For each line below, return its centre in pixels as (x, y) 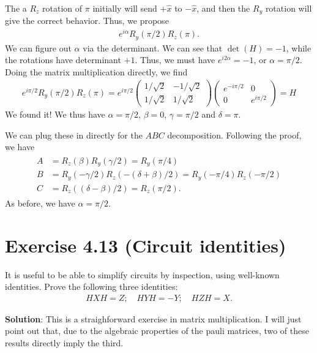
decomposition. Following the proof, (234, 135)
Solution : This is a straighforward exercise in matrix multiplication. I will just (153, 318)
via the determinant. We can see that (153, 47)
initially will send (125, 8)
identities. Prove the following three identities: (91, 287)
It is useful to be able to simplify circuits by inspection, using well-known (142, 274)
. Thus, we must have (175, 60)
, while (299, 47)
